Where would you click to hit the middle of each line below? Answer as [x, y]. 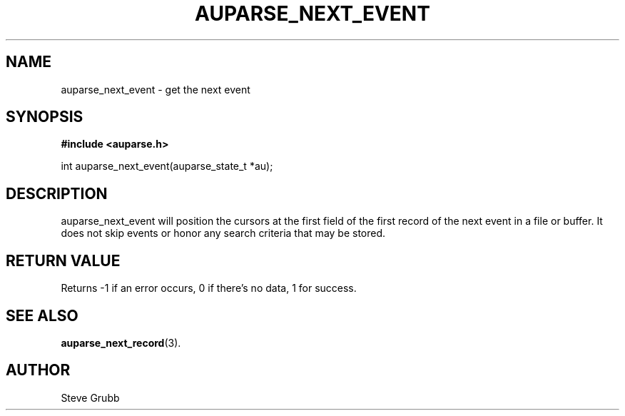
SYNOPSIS [45, 117]
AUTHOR [38, 370]
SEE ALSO [42, 315]
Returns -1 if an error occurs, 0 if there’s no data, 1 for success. [209, 288]
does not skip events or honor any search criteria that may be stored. [223, 233]
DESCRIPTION [57, 193]
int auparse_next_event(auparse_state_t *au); [167, 166]
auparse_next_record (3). [121, 343]
